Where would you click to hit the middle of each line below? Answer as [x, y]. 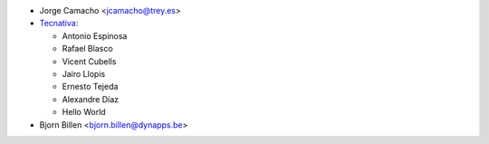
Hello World [84, 112]
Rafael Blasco [87, 49]
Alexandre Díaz [91, 99]
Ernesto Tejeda [90, 87]
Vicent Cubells [89, 61]
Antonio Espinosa [95, 35]
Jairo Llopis [84, 73]
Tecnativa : [59, 24]
